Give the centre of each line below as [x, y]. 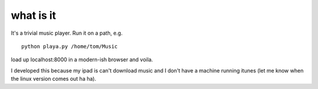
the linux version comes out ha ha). [54, 79]
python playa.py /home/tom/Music [69, 46]
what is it [34, 15]
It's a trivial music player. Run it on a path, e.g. [67, 33]
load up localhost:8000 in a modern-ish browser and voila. [82, 60]
